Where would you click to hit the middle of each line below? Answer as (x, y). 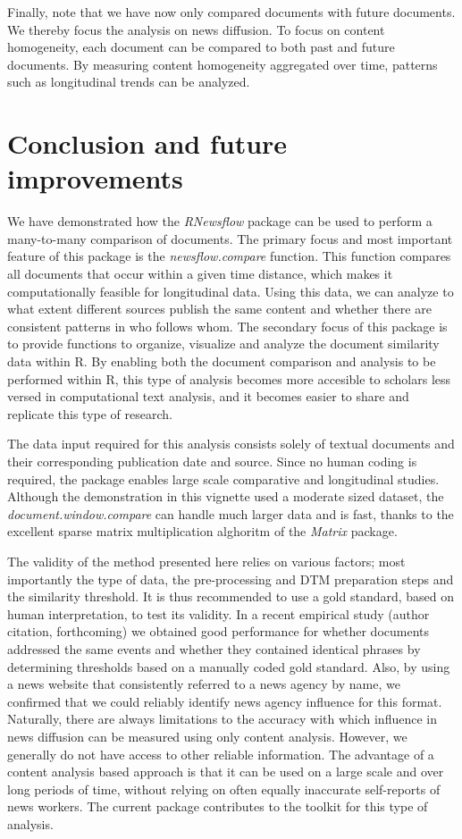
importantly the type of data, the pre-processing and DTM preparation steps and (231, 579)
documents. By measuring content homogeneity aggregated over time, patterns (223, 64)
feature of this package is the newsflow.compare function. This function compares (229, 256)
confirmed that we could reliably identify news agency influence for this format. (225, 701)
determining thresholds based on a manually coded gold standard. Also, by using (229, 666)
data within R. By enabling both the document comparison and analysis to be (222, 361)
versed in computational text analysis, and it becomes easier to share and (208, 396)
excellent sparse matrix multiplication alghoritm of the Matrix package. (202, 531)
